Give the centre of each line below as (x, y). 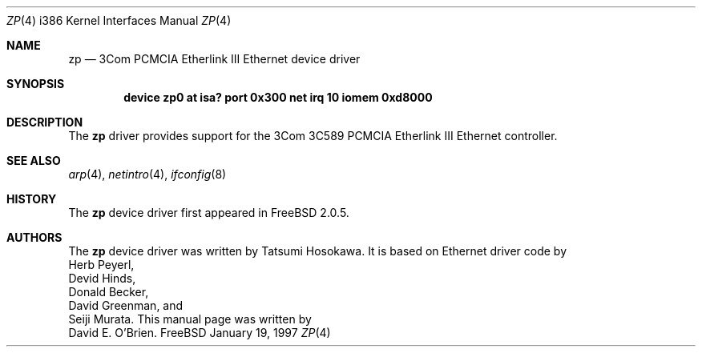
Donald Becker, (109, 292)
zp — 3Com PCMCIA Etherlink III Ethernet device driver (214, 59)
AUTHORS (34, 237)
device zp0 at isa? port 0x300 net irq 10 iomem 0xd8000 (278, 97)
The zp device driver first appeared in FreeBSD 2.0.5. (209, 213)
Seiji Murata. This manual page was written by (190, 319)
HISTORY (32, 199)
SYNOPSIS (36, 84)
